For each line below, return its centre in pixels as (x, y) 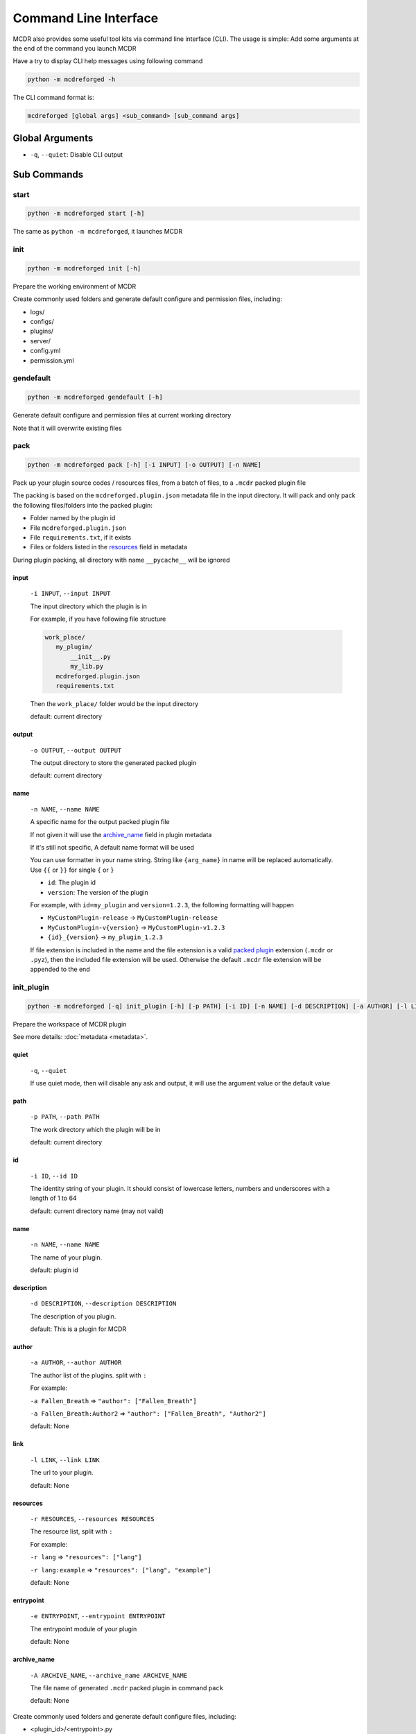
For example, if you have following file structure (98, 619)
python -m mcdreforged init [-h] (84, 268)
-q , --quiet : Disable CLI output (77, 154)
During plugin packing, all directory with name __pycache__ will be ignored (121, 560)
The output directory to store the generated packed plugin (113, 763)
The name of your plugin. (66, 1257)
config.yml (45, 351)
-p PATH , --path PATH (65, 1117)
